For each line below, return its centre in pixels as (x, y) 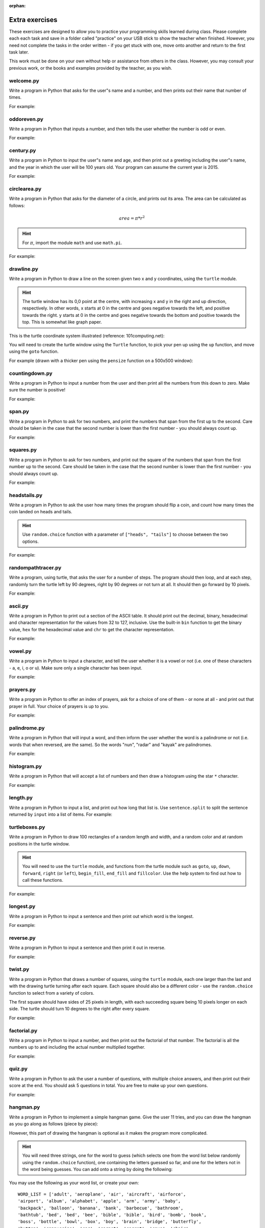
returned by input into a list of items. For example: (61, 814)
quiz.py (18, 1069)
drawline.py (24, 269)
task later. (19, 52)
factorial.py (23, 1031)
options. (31, 541)
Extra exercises (33, 20)
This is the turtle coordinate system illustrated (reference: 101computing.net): (87, 335)
